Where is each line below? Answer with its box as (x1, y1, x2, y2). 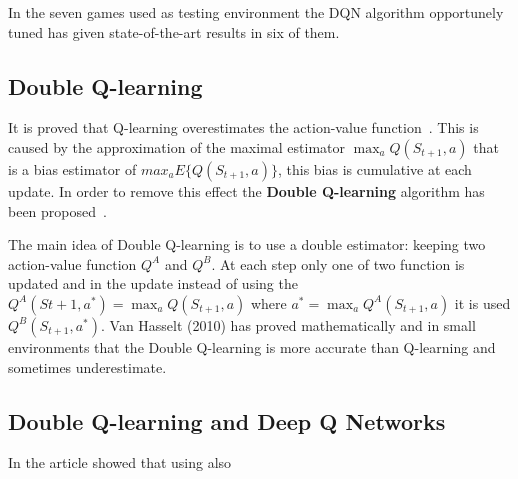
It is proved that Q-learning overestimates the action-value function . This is (8, 117, 479, 138)
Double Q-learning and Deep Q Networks (8, 405, 446, 436)
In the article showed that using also (8, 452, 232, 473)
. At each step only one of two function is (211, 253, 465, 274)
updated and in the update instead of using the (8, 273, 298, 294)
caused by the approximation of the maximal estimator (8, 136, 346, 157)
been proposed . (8, 200, 107, 221)
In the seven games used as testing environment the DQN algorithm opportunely (8, 2, 504, 22)
